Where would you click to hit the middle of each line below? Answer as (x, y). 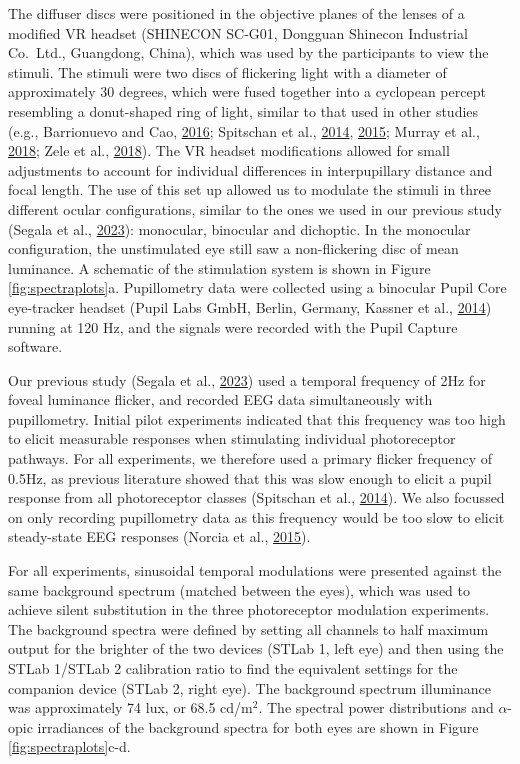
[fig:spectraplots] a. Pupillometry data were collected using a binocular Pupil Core (257, 287)
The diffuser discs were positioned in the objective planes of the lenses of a (236, 13)
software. (35, 346)
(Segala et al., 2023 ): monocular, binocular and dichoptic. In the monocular (239, 228)
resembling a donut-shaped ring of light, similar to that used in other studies (243, 110)
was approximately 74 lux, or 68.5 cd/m (130, 707)
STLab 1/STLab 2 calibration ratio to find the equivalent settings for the (233, 668)
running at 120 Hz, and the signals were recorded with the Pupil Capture (233, 326)
